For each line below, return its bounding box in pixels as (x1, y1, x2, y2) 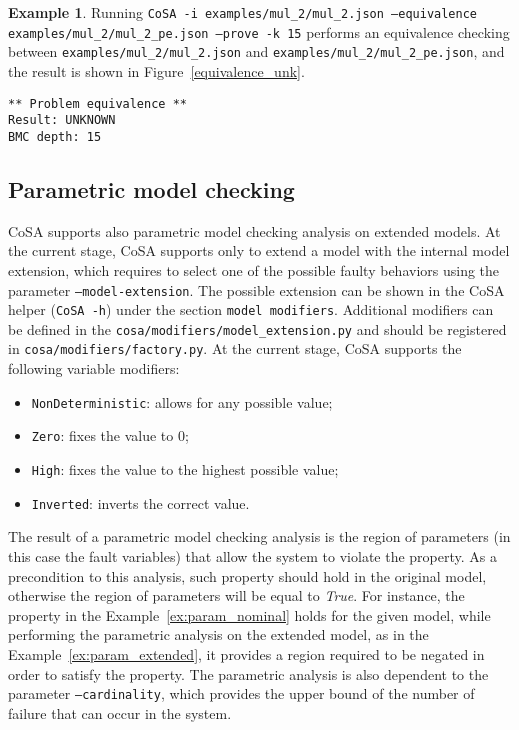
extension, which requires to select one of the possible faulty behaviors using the (8, 259, 500, 280)
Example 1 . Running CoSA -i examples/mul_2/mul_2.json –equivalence (8, 2, 477, 22)
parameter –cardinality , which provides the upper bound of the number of (8, 683, 475, 704)
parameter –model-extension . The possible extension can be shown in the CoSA (8, 279, 505, 300)
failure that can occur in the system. (8, 702, 232, 723)
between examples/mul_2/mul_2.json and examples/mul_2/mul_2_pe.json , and (8, 41, 505, 62)
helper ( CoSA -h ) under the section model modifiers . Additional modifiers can (8, 299, 494, 320)
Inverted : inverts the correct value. (31, 492, 250, 513)
